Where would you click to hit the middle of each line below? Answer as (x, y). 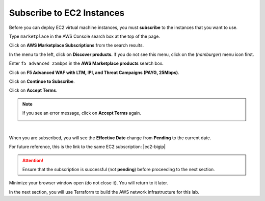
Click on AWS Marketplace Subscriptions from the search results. (77, 45)
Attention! (33, 160)
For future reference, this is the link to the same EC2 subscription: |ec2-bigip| (87, 147)
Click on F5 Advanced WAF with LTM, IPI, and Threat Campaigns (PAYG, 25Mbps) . (94, 72)
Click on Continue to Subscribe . (42, 81)
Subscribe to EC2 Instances (67, 13)
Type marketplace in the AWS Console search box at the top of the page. (85, 36)
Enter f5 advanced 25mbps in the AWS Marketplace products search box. (86, 63)
